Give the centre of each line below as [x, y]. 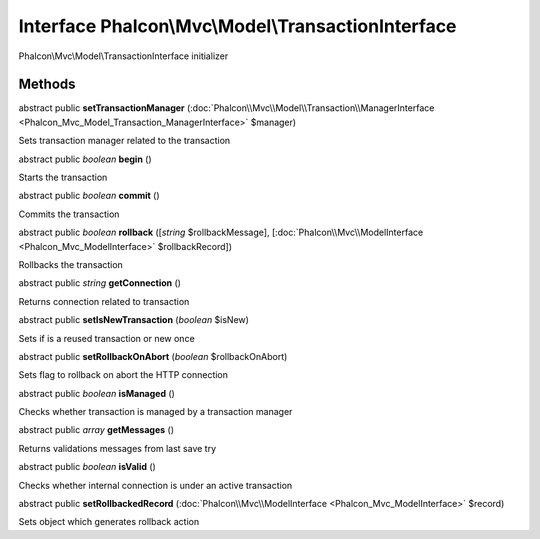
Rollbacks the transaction [71, 264]
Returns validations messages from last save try [117, 448]
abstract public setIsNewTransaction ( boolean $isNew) [134, 320]
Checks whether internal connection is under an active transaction [155, 485]
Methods [47, 84]
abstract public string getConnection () [100, 283]
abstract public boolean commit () [89, 196]
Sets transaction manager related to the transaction [124, 141]
